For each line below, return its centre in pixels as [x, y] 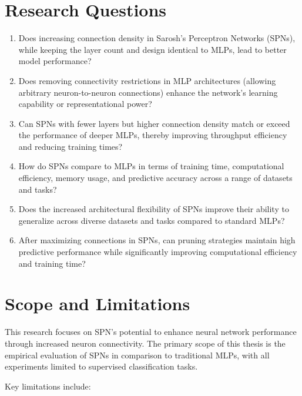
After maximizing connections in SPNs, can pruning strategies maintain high [157, 240]
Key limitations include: [48, 386]
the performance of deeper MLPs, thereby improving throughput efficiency [153, 135]
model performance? [55, 61]
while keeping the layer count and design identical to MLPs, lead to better [152, 49]
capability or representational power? [85, 104]
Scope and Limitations [98, 303]
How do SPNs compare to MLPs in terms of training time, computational [151, 166]
